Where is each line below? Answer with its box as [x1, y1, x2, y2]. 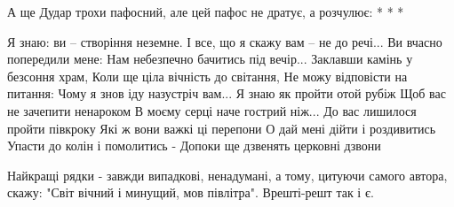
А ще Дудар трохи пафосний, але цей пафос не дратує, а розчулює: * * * [7, 3, 404, 20]
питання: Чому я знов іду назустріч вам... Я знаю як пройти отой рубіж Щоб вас [7, 84, 446, 103]
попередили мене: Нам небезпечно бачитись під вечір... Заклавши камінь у [7, 50, 413, 68]
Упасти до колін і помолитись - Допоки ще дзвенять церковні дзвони [7, 136, 381, 155]
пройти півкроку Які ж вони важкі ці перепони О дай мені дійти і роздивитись [7, 119, 436, 137]
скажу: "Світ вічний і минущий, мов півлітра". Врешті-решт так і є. [7, 183, 374, 202]
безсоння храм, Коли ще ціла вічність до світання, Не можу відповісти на [7, 66, 408, 85]
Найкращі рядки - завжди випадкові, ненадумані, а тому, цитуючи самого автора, [7, 165, 448, 184]
